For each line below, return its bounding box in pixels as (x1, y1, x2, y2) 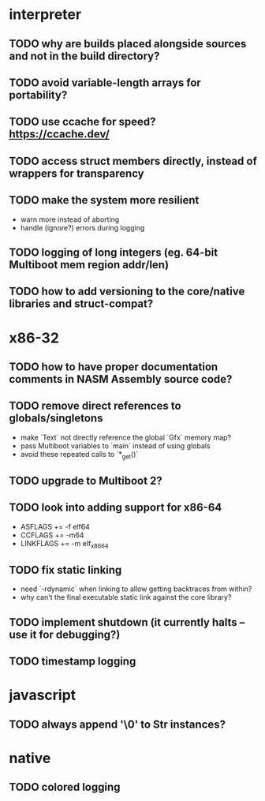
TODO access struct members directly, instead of (9, 154, 257, 167)
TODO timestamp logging (9, 655, 136, 668)
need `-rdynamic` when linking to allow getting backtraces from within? (20, 584, 252, 593)
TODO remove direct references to (9, 399, 181, 413)
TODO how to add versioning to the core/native (9, 285, 245, 298)
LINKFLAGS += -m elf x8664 (20, 538, 109, 550)
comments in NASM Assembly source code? (9, 372, 233, 386)
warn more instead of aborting (20, 215, 120, 224)
